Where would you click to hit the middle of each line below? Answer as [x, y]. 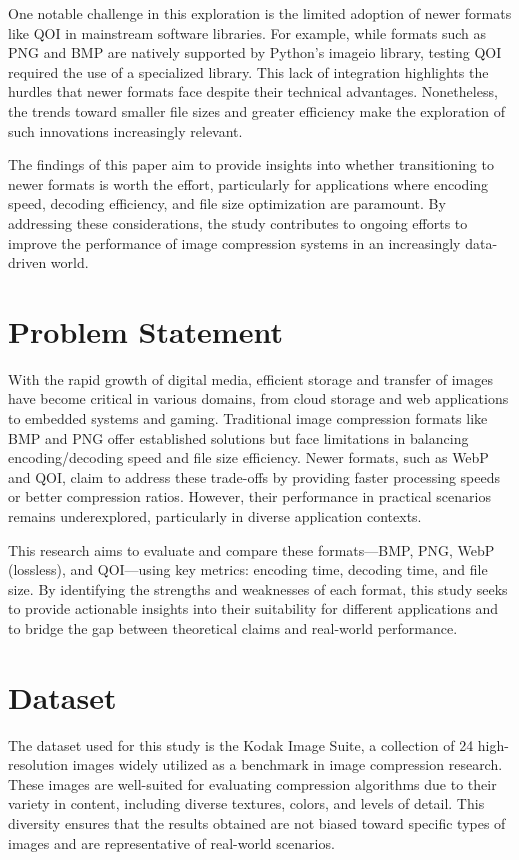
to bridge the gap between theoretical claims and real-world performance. [233, 627]
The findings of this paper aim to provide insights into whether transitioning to [251, 164]
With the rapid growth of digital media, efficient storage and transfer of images [250, 378]
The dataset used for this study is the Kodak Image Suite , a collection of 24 [241, 744]
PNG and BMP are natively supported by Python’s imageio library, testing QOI [255, 52]
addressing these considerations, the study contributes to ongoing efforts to [238, 222]
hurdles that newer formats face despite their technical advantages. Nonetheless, [253, 91]
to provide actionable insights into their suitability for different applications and [253, 608]
